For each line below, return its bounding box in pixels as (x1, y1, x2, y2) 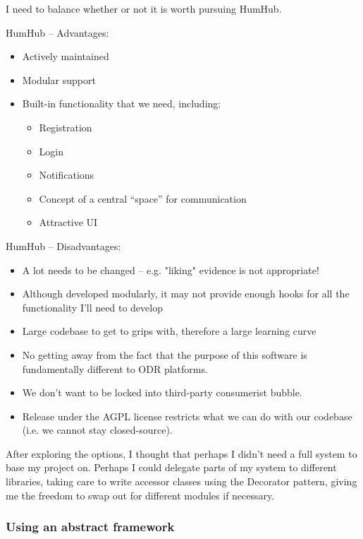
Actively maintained (22, 49, 109, 64)
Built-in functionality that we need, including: (22, 96, 221, 111)
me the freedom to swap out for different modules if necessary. (6, 487, 275, 502)
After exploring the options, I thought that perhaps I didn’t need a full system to (6, 446, 357, 461)
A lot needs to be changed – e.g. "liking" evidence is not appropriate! (22, 262, 319, 277)
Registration (39, 119, 92, 134)
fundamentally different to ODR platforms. (22, 361, 208, 376)
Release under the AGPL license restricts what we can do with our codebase (22, 408, 352, 423)
